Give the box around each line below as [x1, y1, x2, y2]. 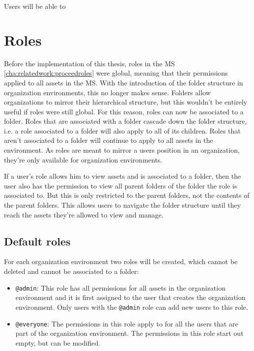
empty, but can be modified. [15, 337, 101, 348]
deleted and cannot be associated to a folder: [4, 266, 139, 276]
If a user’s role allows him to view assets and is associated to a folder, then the [4, 171, 241, 181]
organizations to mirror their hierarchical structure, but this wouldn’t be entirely [4, 97, 247, 107]
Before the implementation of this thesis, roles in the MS [4, 58, 175, 68]
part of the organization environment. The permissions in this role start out [15, 328, 244, 338]
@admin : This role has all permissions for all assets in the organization [15, 282, 226, 293]
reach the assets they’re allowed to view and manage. [4, 209, 164, 219]
